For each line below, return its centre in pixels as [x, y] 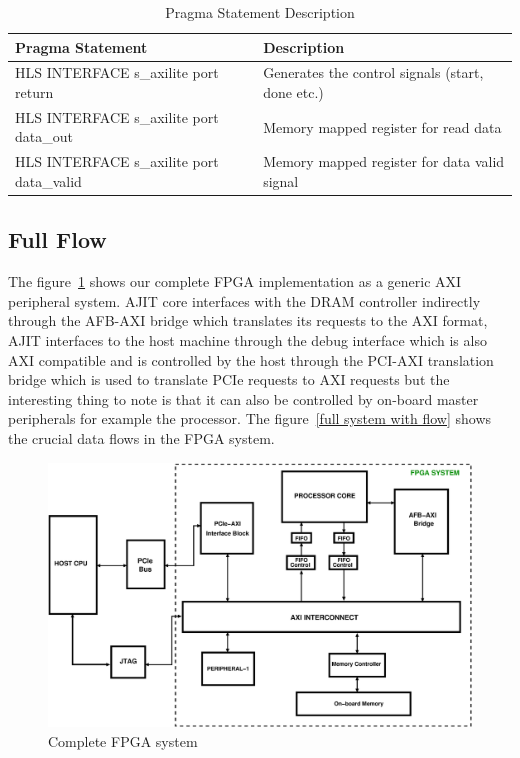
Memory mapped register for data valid [384, 161]
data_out [44, 136]
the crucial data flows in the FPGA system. [141, 437]
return [34, 92]
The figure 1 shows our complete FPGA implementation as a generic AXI [235, 281]
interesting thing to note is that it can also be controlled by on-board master [243, 398]
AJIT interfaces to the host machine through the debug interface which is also [247, 339]
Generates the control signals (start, [373, 72]
